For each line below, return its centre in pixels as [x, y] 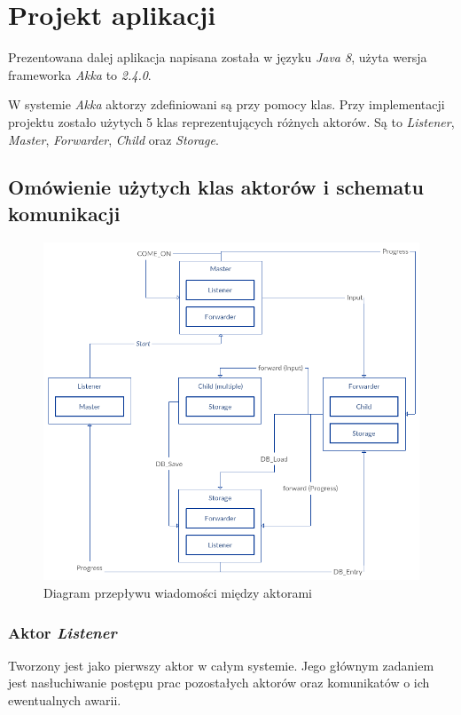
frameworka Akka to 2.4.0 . [80, 74]
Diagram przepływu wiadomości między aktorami [178, 592]
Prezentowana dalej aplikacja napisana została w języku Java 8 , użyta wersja [218, 57]
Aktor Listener [63, 632]
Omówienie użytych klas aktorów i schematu [216, 187]
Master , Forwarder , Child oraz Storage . [113, 139]
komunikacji [64, 213]
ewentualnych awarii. [65, 700]
